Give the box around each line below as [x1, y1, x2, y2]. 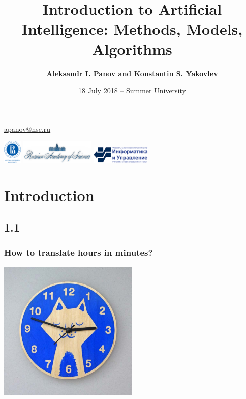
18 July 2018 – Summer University [78, 85, 186, 96]
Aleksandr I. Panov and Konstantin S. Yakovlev [46, 68, 218, 78]
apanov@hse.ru [4, 123, 51, 134]
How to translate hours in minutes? [4, 246, 153, 259]
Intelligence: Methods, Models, [21, 18, 243, 39]
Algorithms [92, 38, 172, 59]
